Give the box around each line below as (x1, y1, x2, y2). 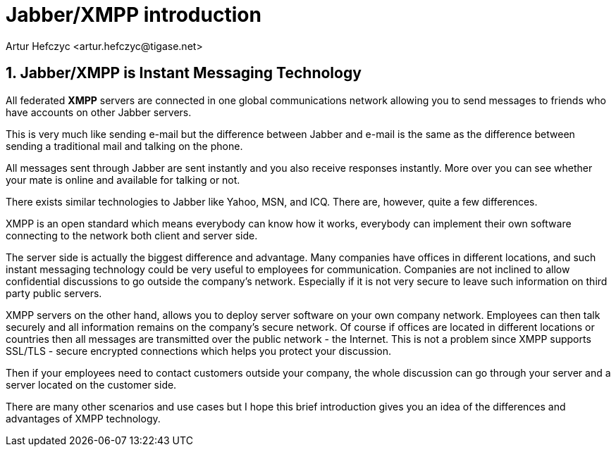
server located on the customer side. (6, 378, 177, 391)
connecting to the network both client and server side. (6, 229, 258, 241)
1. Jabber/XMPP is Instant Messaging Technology (6, 64, 362, 82)
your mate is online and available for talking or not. (6, 173, 240, 186)
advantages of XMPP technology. (6, 412, 161, 425)
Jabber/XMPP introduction (6, 3, 261, 27)
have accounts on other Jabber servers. (6, 106, 192, 118)
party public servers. (6, 287, 102, 299)
